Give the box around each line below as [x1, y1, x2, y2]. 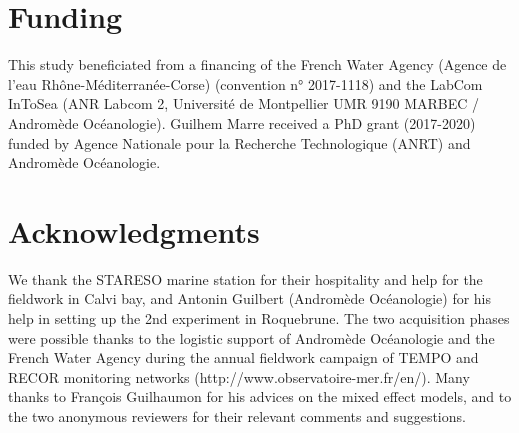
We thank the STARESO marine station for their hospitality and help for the [8, 268, 483, 289]
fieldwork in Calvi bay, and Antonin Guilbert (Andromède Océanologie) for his [8, 288, 492, 309]
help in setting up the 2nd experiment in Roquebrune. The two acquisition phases [8, 308, 510, 328]
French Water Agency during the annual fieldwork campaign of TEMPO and [8, 347, 479, 368]
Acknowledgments [8, 210, 260, 251]
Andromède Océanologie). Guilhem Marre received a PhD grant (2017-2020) [8, 112, 476, 133]
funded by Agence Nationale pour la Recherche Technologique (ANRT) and [8, 132, 471, 153]
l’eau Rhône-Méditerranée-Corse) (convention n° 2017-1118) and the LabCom [8, 73, 483, 94]
